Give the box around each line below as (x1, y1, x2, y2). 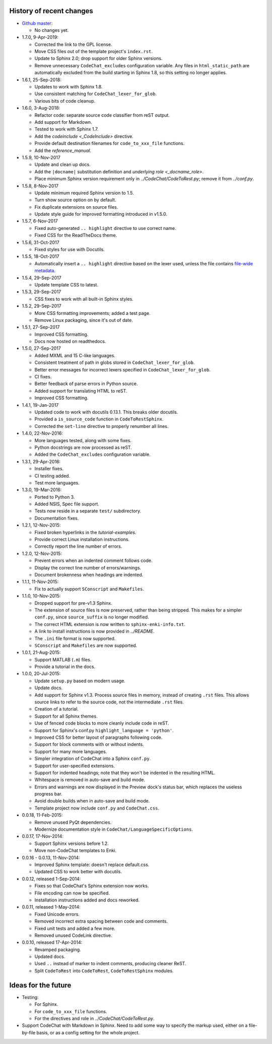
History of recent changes (9, 7, 93, 15)
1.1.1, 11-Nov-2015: (22, 579, 59, 585)
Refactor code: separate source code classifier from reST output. (34, 112, 170, 118)
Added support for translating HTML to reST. (34, 388, 127, 394)
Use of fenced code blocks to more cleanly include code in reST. (34, 720, 169, 726)
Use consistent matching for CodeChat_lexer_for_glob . (34, 91, 157, 97)
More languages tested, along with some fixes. (34, 437, 132, 443)
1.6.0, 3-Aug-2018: (22, 105, 60, 111)
